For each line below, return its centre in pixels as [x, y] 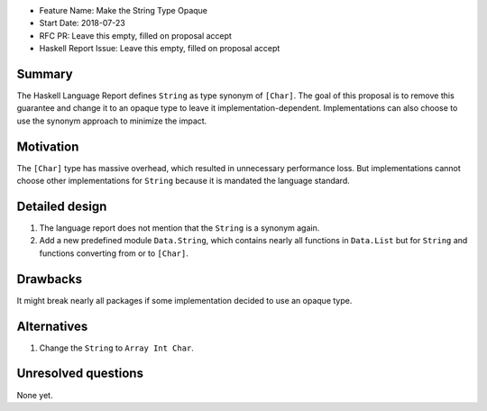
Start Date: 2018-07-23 [82, 23]
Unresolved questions [80, 374]
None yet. [35, 395]
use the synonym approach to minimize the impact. [112, 121]
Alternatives [52, 326]
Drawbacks [50, 279]
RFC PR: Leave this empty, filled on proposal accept [135, 35]
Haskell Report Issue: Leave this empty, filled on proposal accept [160, 49]
